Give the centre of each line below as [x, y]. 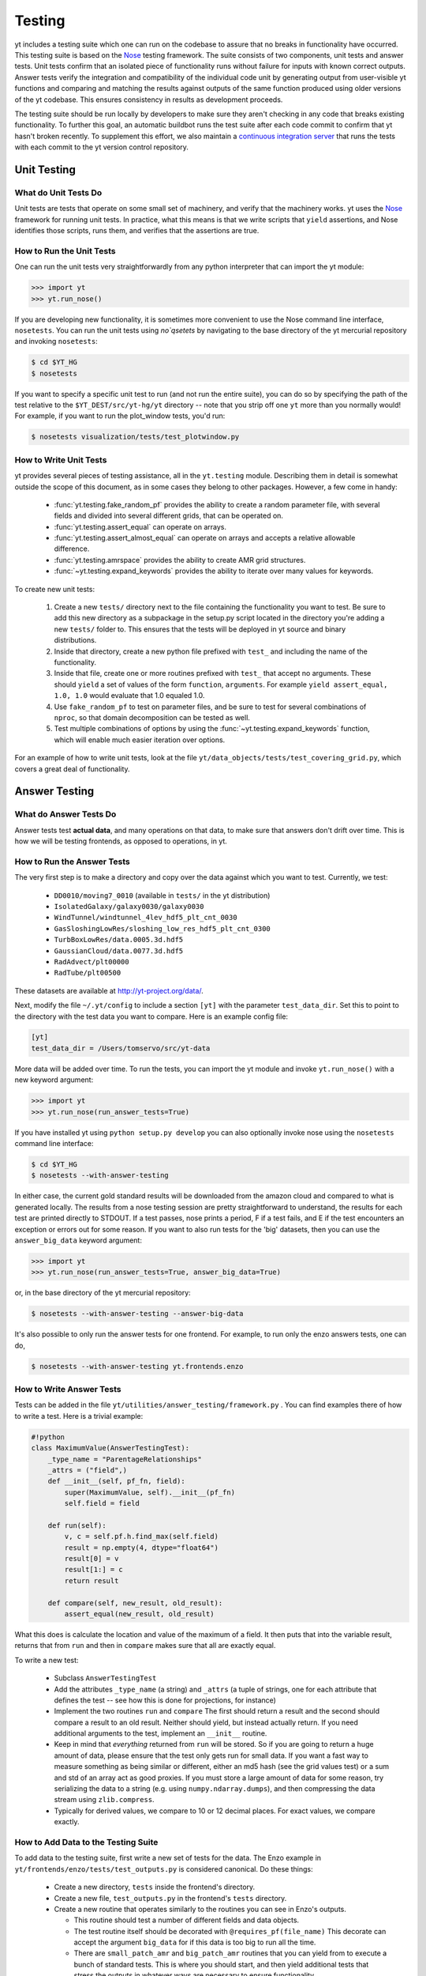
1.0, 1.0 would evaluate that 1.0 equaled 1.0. [129, 696]
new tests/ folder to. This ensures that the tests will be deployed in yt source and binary [200, 629]
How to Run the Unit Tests [65, 251]
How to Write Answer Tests [68, 1389]
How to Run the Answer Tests [72, 862]
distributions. [75, 640]
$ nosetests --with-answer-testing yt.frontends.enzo [137, 1366]
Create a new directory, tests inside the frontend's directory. [155, 1887]
